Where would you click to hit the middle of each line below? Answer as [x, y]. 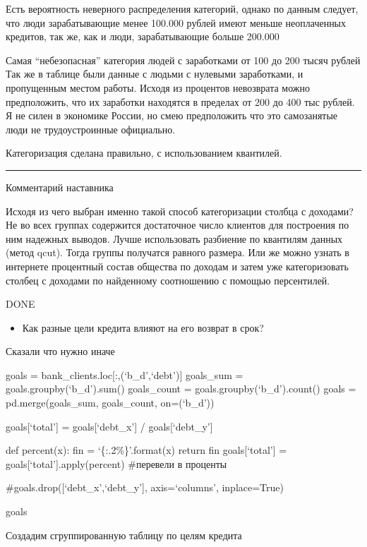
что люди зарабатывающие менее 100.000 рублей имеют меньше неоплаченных [176, 22]
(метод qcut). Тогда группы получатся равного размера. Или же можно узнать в [178, 252]
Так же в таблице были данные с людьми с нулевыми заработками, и [155, 74]
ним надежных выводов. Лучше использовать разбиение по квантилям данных [174, 238]
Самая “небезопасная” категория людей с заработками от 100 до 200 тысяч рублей [183, 60]
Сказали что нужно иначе [60, 351]
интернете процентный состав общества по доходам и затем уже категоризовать [177, 266]
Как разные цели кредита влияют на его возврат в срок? [143, 327]
